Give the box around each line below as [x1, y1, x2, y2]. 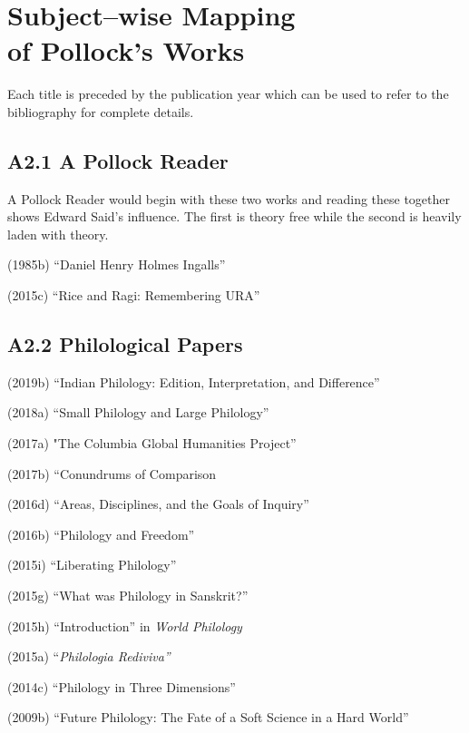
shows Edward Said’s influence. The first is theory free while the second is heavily [7, 207, 462, 226]
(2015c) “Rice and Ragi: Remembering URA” [7, 286, 260, 305]
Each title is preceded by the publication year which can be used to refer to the [7, 84, 449, 103]
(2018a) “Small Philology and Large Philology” [7, 403, 269, 422]
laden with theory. [7, 224, 109, 243]
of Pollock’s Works [7, 32, 245, 69]
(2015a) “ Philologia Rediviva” [7, 647, 171, 666]
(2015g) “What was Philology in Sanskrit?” [7, 586, 249, 605]
